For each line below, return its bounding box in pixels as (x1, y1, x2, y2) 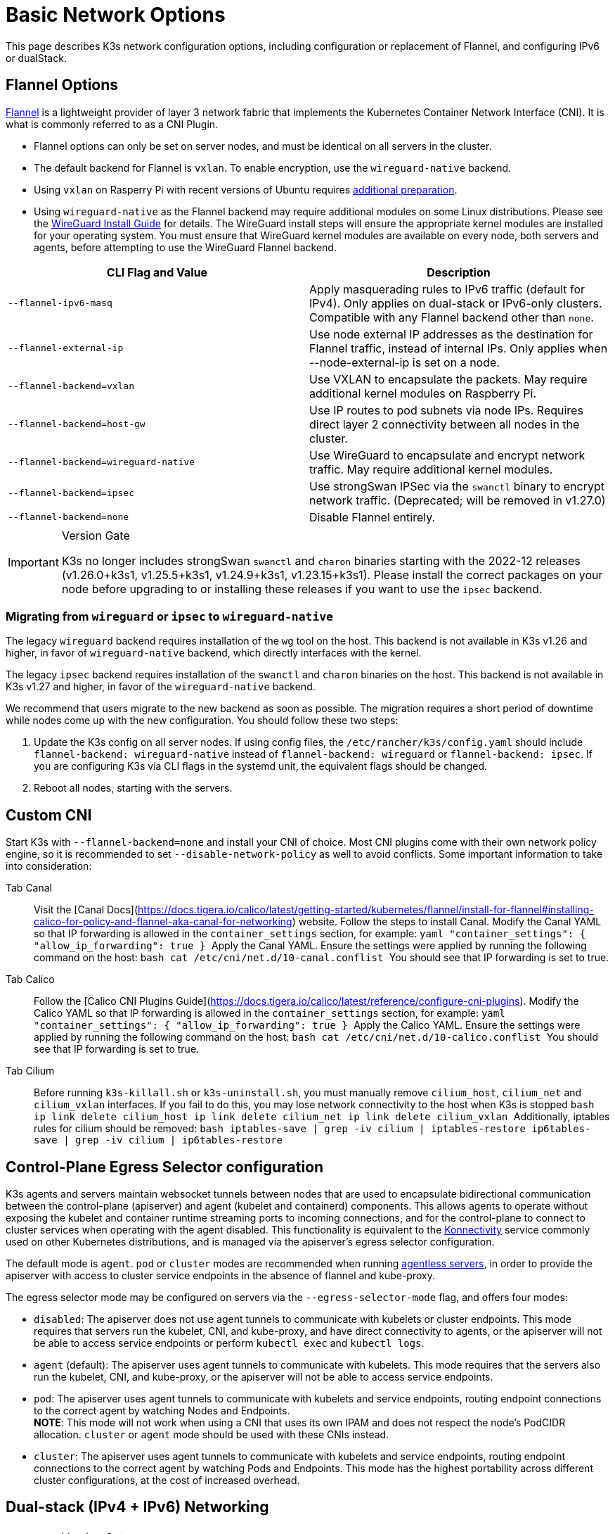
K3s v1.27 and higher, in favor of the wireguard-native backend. (6, 680, 316, 693)
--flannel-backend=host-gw (8, 419, 145, 430)
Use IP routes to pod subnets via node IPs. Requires (309, 402, 583, 417)
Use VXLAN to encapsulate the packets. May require (309, 372, 588, 386)
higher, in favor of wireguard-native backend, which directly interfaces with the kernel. (6, 647, 422, 659)
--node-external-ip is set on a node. (309, 355, 500, 369)
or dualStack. (6, 51, 67, 64)
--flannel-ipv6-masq (8, 298, 112, 309)
